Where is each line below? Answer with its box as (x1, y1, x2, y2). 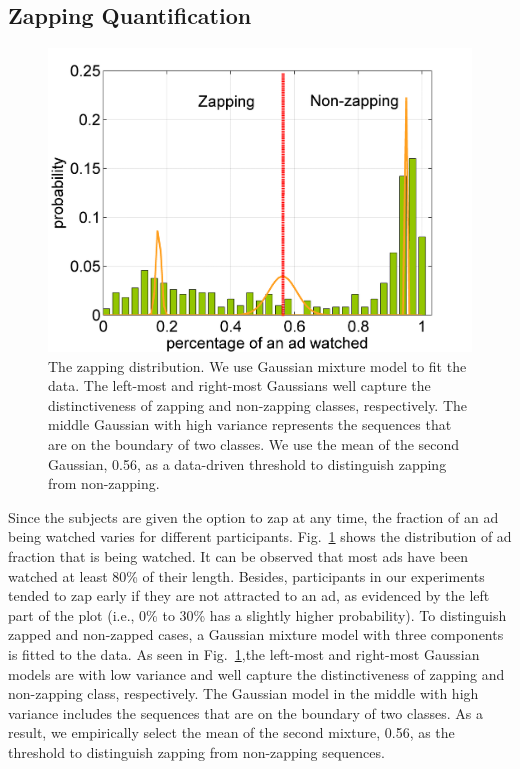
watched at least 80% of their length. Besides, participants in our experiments (8, 565, 485, 586)
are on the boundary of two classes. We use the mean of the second (48, 433, 460, 454)
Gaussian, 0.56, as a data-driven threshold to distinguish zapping (48, 453, 447, 474)
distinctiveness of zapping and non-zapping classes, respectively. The (48, 394, 468, 415)
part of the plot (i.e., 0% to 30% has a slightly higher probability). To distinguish (8, 604, 507, 625)
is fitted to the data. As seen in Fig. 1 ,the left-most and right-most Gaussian (8, 643, 480, 664)
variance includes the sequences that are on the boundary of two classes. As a (8, 702, 484, 723)
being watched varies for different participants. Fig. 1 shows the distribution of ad (8, 526, 512, 547)
